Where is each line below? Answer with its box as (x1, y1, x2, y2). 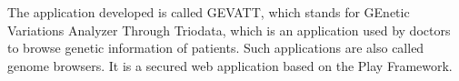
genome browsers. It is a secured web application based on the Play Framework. (7, 56, 453, 75)
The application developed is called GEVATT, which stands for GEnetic (7, 3, 410, 21)
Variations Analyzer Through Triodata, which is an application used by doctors (7, 20, 451, 39)
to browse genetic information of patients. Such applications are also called (7, 38, 424, 57)
